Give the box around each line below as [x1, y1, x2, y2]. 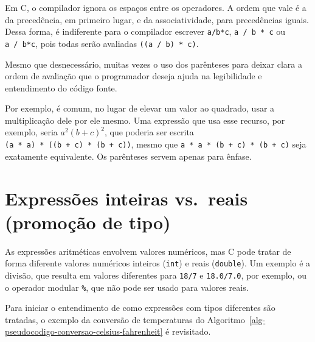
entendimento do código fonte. [5, 81, 117, 94]
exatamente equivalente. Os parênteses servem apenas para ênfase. [5, 149, 252, 162]
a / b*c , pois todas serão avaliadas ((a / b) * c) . [5, 37, 199, 49]
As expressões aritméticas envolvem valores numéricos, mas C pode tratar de [5, 244, 291, 257]
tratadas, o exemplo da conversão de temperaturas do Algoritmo [5, 313, 245, 326]
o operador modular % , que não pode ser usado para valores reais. [5, 280, 249, 293]
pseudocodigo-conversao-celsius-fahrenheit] [5, 325, 163, 338]
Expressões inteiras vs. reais [5, 185, 248, 210]
